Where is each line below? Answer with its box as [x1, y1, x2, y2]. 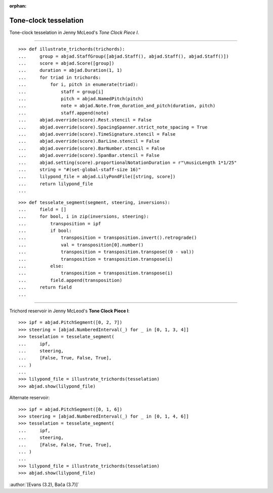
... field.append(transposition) [18, 277, 122, 283]
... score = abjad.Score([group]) [18, 61, 115, 66]
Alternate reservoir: [9, 395, 50, 401]
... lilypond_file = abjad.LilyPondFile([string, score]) [18, 174, 176, 180]
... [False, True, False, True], [18, 355, 112, 361]
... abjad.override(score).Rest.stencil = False [18, 117, 152, 123]
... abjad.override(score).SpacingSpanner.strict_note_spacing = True [18, 124, 208, 130]
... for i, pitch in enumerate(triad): [18, 81, 139, 88]
